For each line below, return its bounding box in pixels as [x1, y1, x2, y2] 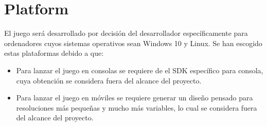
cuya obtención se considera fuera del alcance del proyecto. [16, 75, 202, 86]
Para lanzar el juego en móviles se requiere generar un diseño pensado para [16, 92, 253, 103]
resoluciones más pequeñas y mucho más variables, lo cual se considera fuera [16, 102, 257, 113]
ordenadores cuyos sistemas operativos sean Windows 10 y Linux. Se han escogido [4, 37, 262, 48]
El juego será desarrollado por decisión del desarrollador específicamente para [4, 28, 248, 38]
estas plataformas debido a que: [4, 48, 104, 58]
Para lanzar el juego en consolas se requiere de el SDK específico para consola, [16, 65, 263, 75]
